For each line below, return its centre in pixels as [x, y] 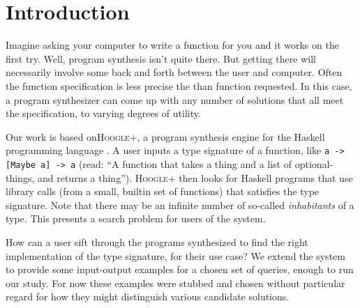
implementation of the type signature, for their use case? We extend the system [175, 255]
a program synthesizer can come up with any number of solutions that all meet [175, 99]
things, [20, 177]
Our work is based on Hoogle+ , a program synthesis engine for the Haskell [165, 136]
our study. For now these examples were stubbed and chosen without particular [175, 283]
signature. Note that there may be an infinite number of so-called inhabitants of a [180, 205]
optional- [314, 163]
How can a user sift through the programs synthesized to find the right [157, 241]
